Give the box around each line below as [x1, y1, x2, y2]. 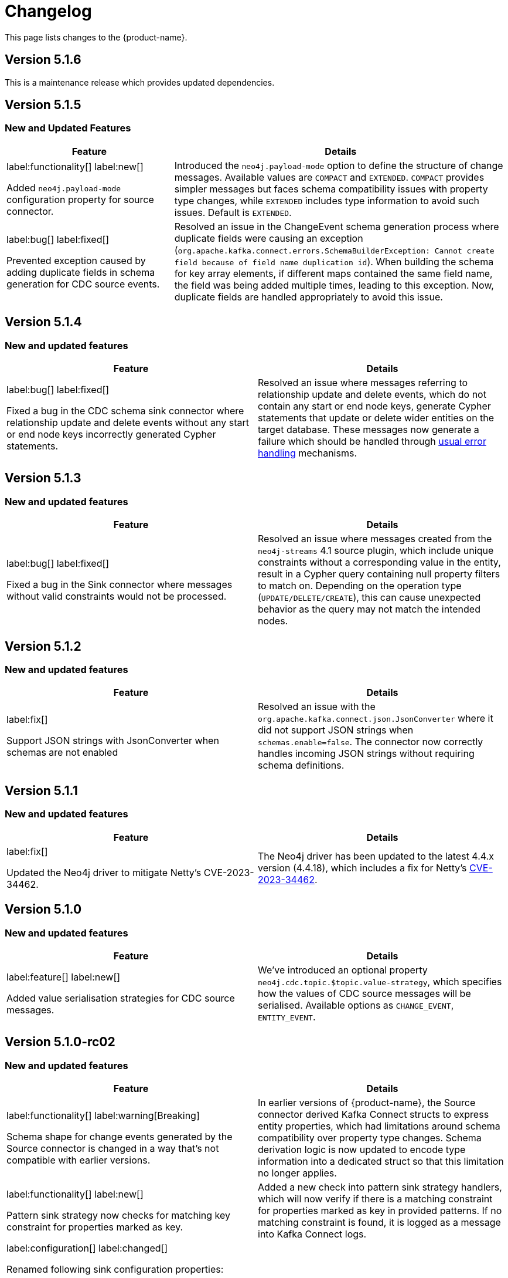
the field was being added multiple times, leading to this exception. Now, [174, 279, 494, 291]
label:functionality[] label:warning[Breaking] [6, 1110, 200, 1122]
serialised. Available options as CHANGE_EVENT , [258, 999, 454, 1011]
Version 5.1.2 [5, 638, 81, 654]
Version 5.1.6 [5, 52, 81, 67]
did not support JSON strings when [258, 724, 414, 736]
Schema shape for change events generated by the [6, 1131, 233, 1143]
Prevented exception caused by [6, 254, 146, 266]
